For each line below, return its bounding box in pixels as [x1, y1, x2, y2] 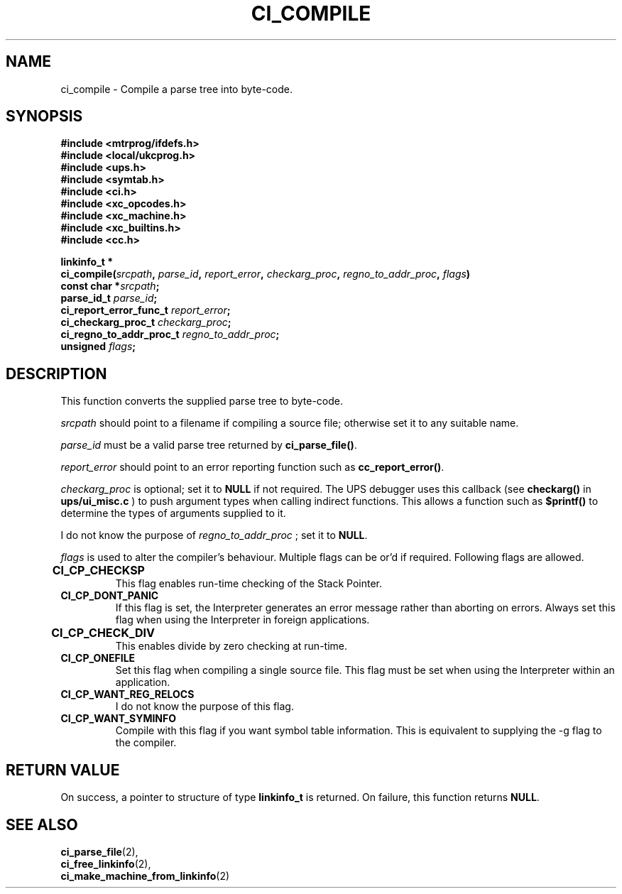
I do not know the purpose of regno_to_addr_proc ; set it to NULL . [60, 529, 368, 542]
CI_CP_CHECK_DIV [51, 626, 155, 640]
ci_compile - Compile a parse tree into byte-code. [60, 82, 293, 95]
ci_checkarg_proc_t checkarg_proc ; [60, 316, 231, 329]
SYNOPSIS [6, 107, 83, 126]
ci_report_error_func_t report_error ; [60, 304, 231, 317]
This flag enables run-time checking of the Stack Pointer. [115, 577, 382, 590]
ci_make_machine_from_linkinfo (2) [60, 869, 230, 882]
